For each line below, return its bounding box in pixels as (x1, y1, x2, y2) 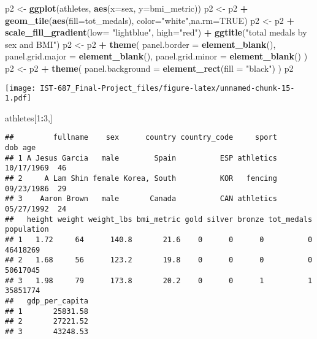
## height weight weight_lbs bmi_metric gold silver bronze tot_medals (5, 215, 313, 224)
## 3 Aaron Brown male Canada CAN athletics (5, 194, 277, 204)
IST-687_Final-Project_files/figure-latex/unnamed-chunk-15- (40, 83, 295, 93)
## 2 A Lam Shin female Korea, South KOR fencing (5, 174, 277, 183)
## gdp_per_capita (5, 296, 89, 305)
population (5, 225, 49, 234)
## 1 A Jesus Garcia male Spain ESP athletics (5, 153, 277, 162)
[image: (5, 83, 36, 93)
